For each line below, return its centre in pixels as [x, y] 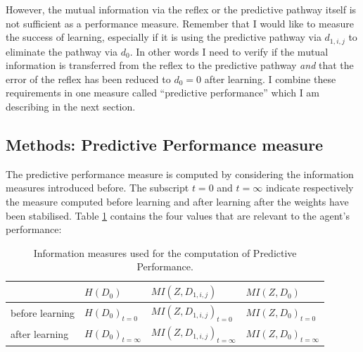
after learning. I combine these [270, 78]
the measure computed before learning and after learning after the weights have [177, 201]
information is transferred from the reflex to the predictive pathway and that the [180, 65]
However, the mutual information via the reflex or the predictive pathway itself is [181, 9]
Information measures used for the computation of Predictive [165, 252]
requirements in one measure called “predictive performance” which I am [163, 93]
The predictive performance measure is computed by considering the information [180, 174]
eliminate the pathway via [62, 51]
